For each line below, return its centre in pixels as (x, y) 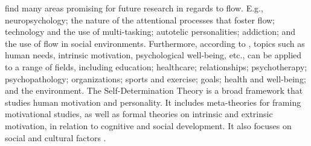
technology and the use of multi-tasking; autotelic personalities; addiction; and (150, 32)
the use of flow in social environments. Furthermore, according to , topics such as (155, 43)
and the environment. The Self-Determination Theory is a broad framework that (154, 90)
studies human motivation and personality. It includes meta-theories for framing (153, 102)
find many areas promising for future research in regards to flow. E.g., (134, 8)
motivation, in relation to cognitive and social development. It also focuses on (148, 125)
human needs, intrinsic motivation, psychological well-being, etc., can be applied (153, 55)
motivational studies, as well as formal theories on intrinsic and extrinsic (139, 114)
